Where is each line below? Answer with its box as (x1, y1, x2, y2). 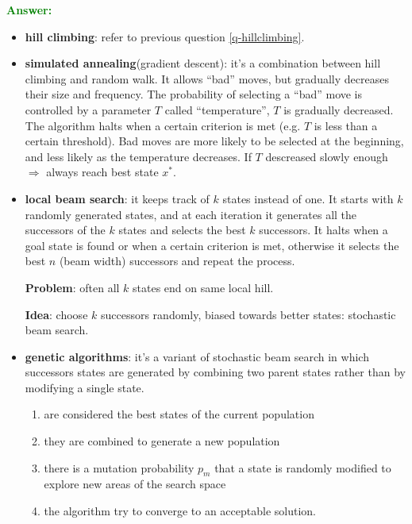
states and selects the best (118, 222, 246, 238)
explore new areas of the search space (44, 476, 226, 492)
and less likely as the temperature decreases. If (25, 148, 252, 164)
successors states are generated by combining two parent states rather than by (25, 364, 406, 380)
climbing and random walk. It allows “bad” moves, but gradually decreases (25, 70, 389, 87)
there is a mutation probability (44, 459, 194, 476)
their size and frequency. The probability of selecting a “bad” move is (25, 86, 363, 102)
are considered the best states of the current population (44, 406, 314, 422)
